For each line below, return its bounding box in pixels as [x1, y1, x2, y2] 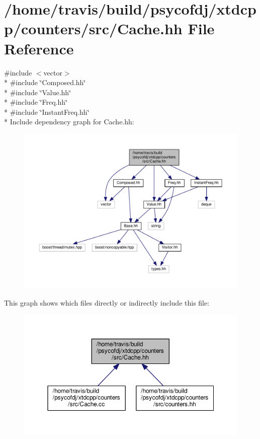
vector [43, 67, 62, 78]
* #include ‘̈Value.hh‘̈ [4, 87, 71, 97]
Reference [4, 38, 74, 58]
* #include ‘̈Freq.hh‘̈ [4, 97, 67, 107]
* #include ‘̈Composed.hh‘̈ [4, 77, 86, 88]
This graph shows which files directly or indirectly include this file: [4, 297, 210, 308]
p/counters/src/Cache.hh [4, 18, 183, 39]
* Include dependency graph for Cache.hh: [4, 116, 134, 127]
